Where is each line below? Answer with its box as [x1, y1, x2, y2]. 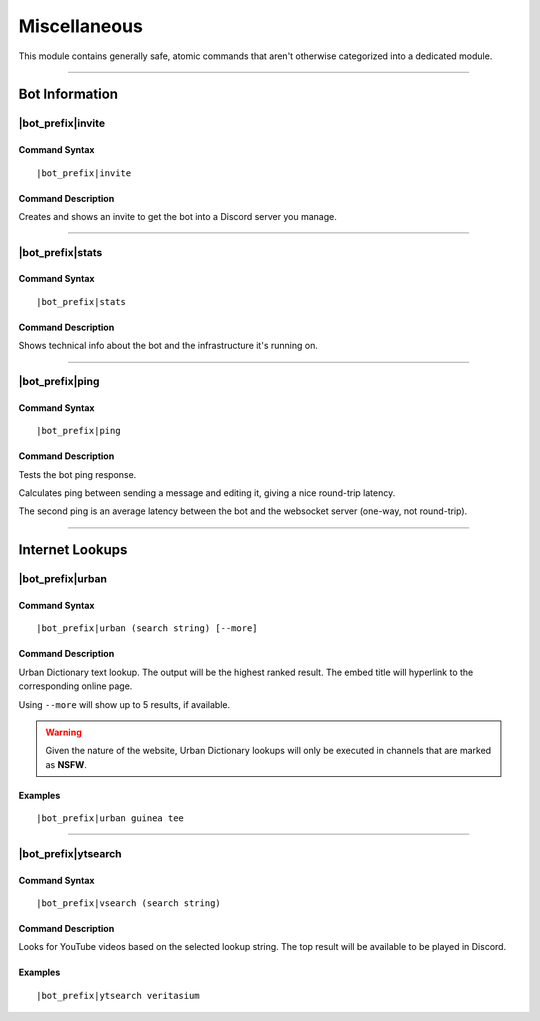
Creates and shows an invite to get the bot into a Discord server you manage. [18, 210, 337, 222]
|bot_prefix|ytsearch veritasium [36, 990, 200, 1001]
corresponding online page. [18, 680, 133, 692]
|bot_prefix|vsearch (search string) [36, 898, 222, 909]
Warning [45, 726, 82, 738]
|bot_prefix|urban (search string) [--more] [36, 623, 259, 634]
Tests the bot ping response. [18, 468, 137, 480]
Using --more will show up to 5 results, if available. [18, 698, 230, 710]
